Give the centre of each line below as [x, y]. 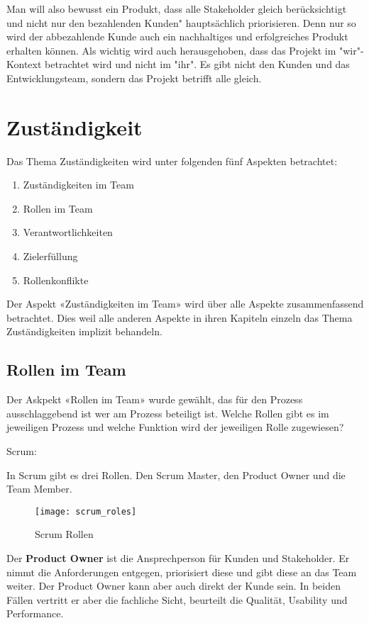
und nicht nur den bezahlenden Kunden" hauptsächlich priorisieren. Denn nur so [181, 22]
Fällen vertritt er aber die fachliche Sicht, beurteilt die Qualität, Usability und [177, 599]
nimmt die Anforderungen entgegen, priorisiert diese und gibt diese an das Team [182, 572]
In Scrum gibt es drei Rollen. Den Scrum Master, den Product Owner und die [176, 475]
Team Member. [39, 489]
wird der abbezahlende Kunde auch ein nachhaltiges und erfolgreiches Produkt [177, 37]
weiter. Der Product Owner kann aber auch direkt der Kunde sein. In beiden [174, 586]
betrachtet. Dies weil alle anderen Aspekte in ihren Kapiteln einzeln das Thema [180, 317]
